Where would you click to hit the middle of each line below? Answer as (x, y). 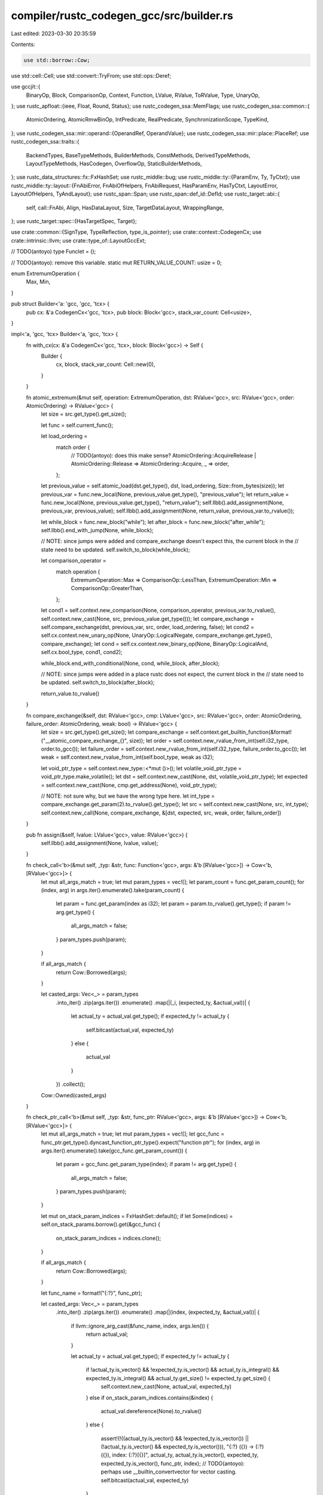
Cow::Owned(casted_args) (74, 1095)
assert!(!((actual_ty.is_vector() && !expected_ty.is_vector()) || (175, 1438)
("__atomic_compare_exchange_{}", (85, 740)
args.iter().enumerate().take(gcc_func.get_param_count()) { (114, 1151)
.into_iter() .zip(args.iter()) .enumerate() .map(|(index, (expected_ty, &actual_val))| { (158, 1312)
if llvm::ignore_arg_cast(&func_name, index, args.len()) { (140, 1326)
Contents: (23, 44)
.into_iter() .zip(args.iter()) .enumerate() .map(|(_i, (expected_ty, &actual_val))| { (153, 1002)
